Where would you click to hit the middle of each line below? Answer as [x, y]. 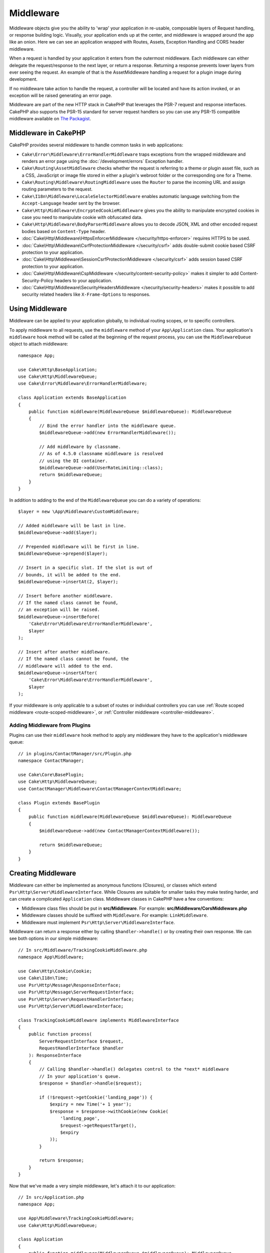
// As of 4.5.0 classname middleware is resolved [101, 454]
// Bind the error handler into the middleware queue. [108, 426]
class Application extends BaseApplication [72, 398]
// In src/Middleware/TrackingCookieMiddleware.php [83, 950]
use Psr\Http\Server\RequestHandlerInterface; [76, 999]
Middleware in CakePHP [47, 133]
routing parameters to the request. [57, 189]
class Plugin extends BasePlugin [59, 803]
